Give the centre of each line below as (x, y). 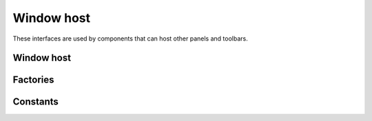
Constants (35, 102)
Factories (33, 80)
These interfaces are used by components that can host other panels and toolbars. (130, 38)
